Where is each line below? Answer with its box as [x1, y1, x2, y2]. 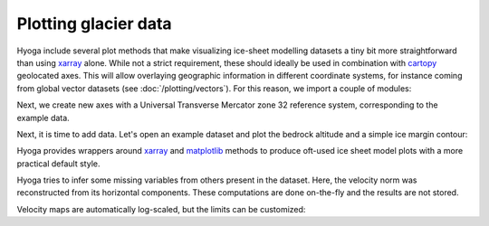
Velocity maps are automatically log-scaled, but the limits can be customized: [16, 203, 306, 214]
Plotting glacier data [16, 14, 172, 33]
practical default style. [16, 158, 101, 169]
